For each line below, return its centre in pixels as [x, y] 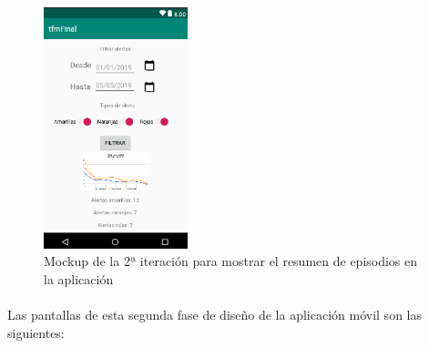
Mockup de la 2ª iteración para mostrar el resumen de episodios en [231, 261]
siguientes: [36, 332]
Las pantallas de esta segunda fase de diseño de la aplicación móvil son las [214, 314]
